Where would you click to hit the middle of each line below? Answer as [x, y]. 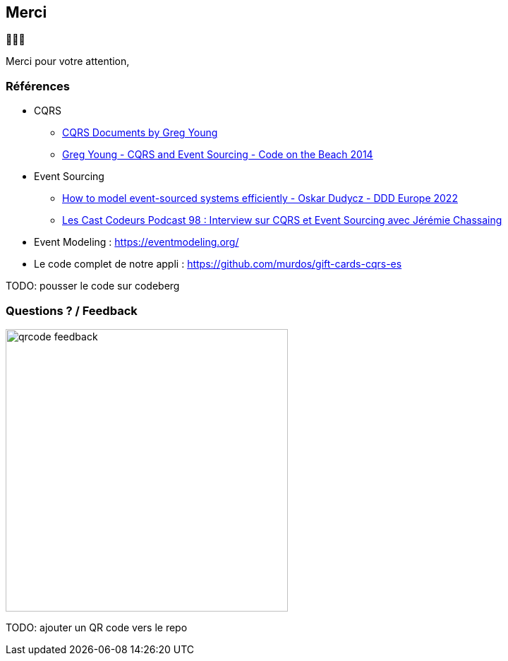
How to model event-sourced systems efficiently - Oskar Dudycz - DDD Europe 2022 [260, 198]
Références [38, 86]
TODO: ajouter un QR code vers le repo [97, 627]
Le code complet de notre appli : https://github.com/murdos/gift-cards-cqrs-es [218, 264]
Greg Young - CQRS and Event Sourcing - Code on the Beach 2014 [218, 155]
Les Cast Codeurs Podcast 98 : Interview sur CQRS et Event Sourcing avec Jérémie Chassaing [282, 220]
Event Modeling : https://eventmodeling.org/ [137, 242]
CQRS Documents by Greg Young [140, 133]
